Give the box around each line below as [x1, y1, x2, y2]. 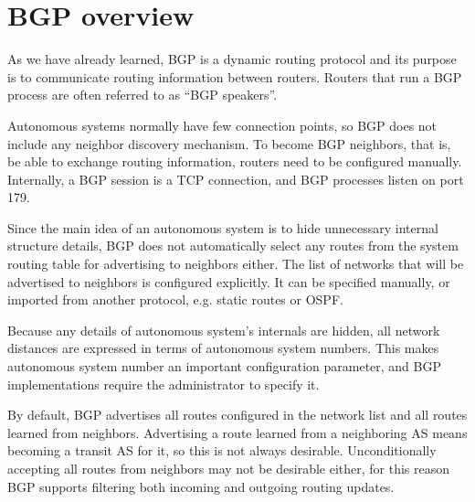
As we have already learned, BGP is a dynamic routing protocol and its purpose [7, 49, 457, 69]
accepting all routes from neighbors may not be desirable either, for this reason [7, 459, 450, 477]
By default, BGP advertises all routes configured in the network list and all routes [7, 405, 468, 424]
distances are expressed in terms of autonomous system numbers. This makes [7, 338, 439, 358]
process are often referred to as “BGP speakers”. [7, 85, 278, 104]
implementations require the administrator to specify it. [7, 374, 320, 393]
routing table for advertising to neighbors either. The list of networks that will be [7, 254, 464, 273]
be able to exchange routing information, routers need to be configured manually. [7, 152, 462, 171]
